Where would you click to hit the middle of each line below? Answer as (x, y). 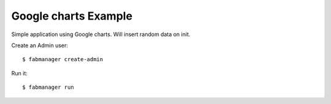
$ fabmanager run (48, 87)
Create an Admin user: (40, 45)
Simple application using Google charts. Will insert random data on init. (101, 34)
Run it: (19, 73)
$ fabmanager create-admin (63, 59)
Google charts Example (72, 16)
